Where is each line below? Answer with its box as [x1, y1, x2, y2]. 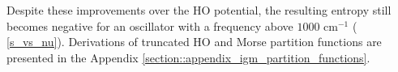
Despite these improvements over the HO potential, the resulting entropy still [6, 2, 392, 18]
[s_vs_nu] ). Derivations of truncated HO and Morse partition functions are [6, 33, 382, 50]
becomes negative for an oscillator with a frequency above [6, 17, 293, 34]
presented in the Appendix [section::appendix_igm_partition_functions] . [6, 49, 370, 66]
